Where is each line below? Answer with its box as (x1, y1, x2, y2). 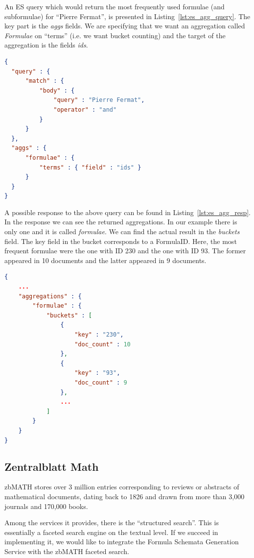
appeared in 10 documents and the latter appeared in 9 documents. (4, 255, 207, 265)
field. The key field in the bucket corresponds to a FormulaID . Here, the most (4, 236, 237, 246)
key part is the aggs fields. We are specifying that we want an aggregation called (4, 21, 245, 31)
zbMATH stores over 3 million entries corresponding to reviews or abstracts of (4, 482, 239, 492)
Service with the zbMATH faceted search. (4, 546, 129, 556)
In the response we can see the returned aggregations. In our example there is (4, 217, 237, 227)
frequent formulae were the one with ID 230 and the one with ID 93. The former (4, 245, 246, 256)
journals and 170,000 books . (4, 501, 88, 511)
